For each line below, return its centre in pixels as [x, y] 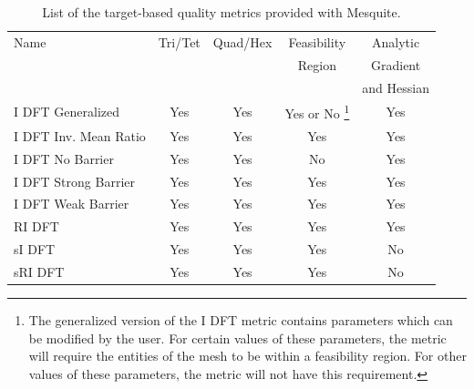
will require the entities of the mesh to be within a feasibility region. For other [247, 356]
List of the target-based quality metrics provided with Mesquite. [222, 12]
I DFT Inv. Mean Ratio [80, 135]
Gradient [396, 64]
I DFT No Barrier [64, 158]
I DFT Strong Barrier [74, 181]
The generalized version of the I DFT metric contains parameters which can [241, 320]
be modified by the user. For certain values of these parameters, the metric [237, 338]
